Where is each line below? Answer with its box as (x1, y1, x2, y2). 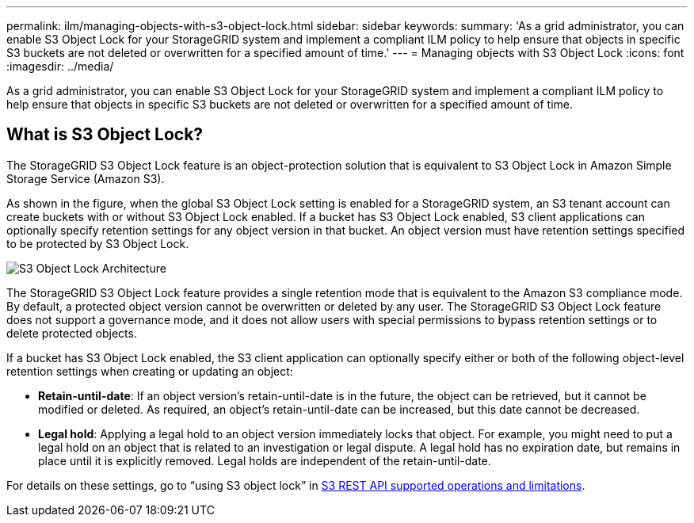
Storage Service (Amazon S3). (6, 171, 165, 185)
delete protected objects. (6, 326, 137, 340)
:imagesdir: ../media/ (6, 59, 114, 73)
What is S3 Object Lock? (6, 124, 204, 145)
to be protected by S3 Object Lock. (6, 236, 189, 250)
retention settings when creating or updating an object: (6, 364, 293, 378)
